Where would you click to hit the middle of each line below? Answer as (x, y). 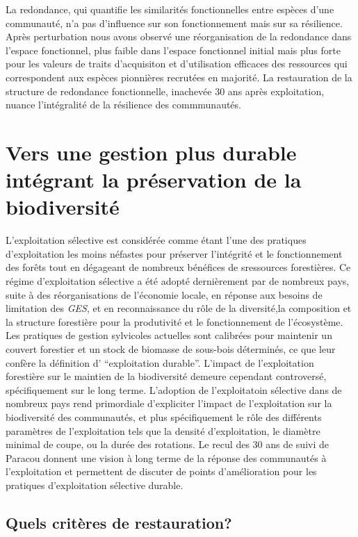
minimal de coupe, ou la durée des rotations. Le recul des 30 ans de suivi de (167, 444)
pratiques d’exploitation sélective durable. (95, 485)
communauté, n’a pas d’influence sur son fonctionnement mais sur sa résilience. (174, 23)
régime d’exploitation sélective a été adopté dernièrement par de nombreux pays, (178, 281)
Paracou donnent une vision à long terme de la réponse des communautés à (166, 457)
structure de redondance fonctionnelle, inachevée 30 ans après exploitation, (165, 91)
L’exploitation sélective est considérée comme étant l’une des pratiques (156, 240)
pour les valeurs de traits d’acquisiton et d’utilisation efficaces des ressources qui (177, 64)
